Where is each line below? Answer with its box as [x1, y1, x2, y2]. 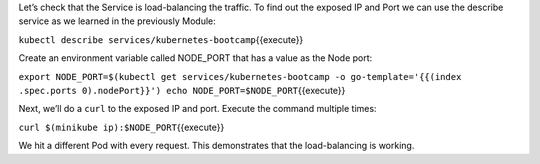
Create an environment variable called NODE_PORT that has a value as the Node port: [18, 52, 373, 64]
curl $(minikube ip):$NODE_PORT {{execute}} [18, 121, 225, 133]
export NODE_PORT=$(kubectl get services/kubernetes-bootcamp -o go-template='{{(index [18, 71, 462, 82]
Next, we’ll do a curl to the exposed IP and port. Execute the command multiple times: [18, 103, 377, 115]
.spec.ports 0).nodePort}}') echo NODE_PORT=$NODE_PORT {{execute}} [18, 84, 346, 96]
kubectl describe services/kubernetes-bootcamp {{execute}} [18, 33, 304, 45]
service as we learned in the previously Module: [18, 15, 216, 27]
